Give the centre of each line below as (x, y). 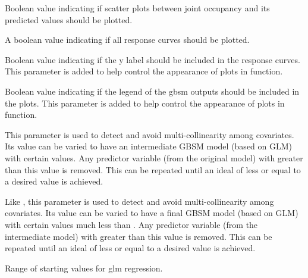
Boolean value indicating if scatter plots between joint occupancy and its (137, 8)
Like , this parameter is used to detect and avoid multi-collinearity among (139, 201)
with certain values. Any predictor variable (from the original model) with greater (154, 157)
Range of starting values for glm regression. (84, 268)
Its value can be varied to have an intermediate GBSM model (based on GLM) (149, 146)
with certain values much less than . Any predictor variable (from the (131, 224)
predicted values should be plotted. (69, 19)
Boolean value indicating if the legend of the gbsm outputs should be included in (152, 91)
